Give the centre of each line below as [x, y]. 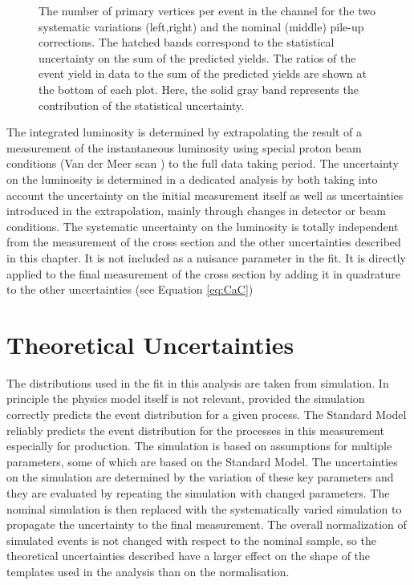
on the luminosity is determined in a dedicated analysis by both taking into [192, 179]
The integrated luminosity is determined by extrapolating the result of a [184, 132]
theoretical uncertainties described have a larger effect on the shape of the [189, 556]
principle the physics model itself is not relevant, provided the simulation [186, 398]
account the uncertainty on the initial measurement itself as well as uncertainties [205, 195]
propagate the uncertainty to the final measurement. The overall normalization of [207, 524]
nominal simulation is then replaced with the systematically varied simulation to [204, 508]
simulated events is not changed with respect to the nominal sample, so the [191, 540]
